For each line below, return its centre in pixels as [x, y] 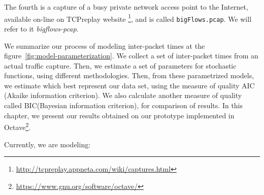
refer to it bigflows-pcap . [41, 28]
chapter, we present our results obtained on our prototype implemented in [119, 115]
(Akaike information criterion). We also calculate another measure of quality [123, 95]
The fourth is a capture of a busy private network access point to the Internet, [126, 7]
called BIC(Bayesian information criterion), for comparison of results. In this [124, 105]
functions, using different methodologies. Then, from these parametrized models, [129, 75]
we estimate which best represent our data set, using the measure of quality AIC [129, 85]
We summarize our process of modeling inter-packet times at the [105, 45]
